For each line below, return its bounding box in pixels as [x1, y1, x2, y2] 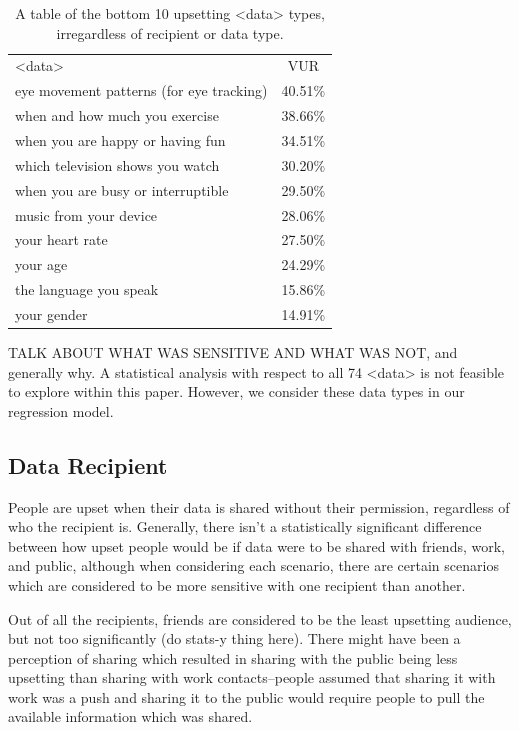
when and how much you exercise [15, 105, 219, 126]
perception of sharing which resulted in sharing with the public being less [8, 647, 458, 668]
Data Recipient [8, 449, 168, 480]
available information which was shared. [8, 706, 253, 727]
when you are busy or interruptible [15, 179, 229, 200]
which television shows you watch [15, 154, 220, 175]
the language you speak [15, 279, 159, 300]
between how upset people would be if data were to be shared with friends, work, [8, 535, 505, 556]
